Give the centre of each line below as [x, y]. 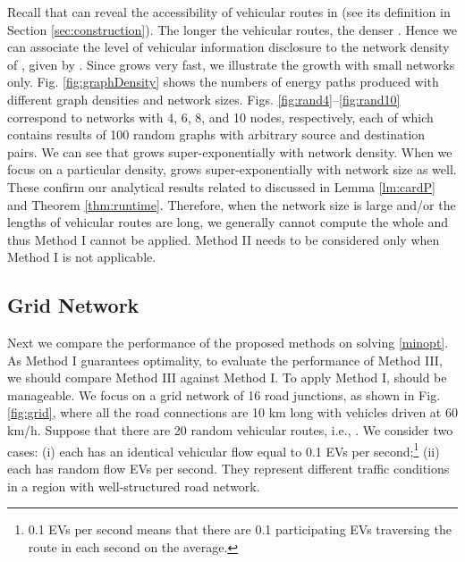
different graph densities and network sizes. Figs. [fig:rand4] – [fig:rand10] [204, 99]
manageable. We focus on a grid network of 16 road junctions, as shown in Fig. [224, 394]
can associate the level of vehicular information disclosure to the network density [228, 47]
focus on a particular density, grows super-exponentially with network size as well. [232, 169]
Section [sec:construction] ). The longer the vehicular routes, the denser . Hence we [232, 29]
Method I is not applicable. [82, 257]
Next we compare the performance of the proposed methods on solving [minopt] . [228, 343]
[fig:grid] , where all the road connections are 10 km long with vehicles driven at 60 [232, 412]
